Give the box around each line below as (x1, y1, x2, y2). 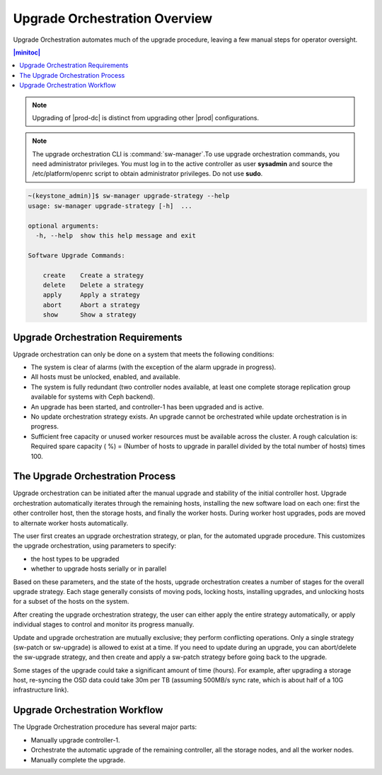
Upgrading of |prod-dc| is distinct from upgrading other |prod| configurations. (32, 113, 260, 122)
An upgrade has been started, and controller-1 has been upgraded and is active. (30, 402, 265, 411)
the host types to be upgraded (30, 554, 120, 563)
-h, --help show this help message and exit (35, 232, 196, 240)
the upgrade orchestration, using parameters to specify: (13, 542, 177, 550)
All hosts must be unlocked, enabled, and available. (30, 373, 180, 381)
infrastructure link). (13, 686, 69, 694)
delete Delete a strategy (42, 281, 144, 289)
